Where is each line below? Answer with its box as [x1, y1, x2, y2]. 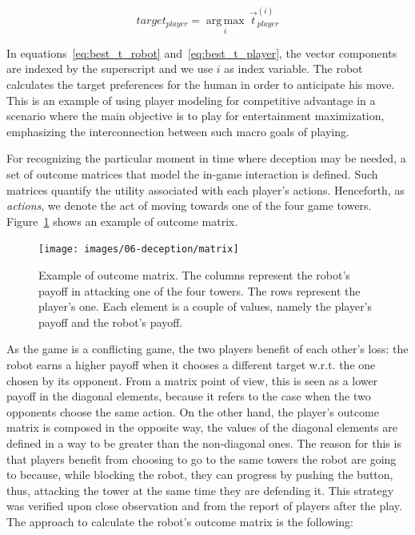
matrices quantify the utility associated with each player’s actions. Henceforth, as [6, 181, 405, 198]
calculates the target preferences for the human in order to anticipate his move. [6, 76, 395, 93]
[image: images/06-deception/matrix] [38, 243, 239, 255]
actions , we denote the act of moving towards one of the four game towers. [6, 197, 372, 214]
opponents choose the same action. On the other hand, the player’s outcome [6, 403, 379, 420]
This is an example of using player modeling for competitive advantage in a [6, 91, 376, 108]
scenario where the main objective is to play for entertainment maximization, [6, 107, 385, 124]
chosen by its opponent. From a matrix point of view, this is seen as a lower [6, 372, 378, 388]
